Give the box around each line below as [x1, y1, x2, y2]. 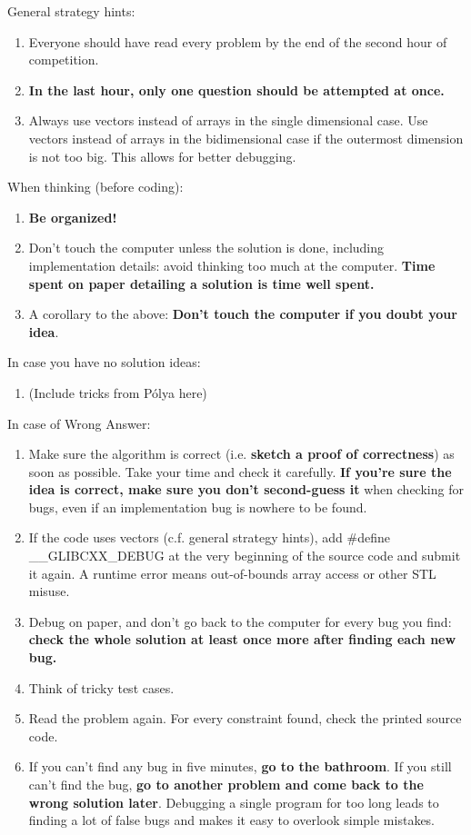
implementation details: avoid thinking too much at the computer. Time [28, 255, 436, 274]
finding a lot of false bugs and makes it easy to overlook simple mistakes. [28, 810, 436, 830]
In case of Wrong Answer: [7, 413, 151, 432]
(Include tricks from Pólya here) [28, 383, 207, 402]
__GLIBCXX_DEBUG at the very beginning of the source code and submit [28, 546, 461, 565]
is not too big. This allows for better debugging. [28, 146, 296, 165]
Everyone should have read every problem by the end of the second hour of [28, 32, 447, 51]
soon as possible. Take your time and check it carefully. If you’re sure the [28, 462, 452, 481]
